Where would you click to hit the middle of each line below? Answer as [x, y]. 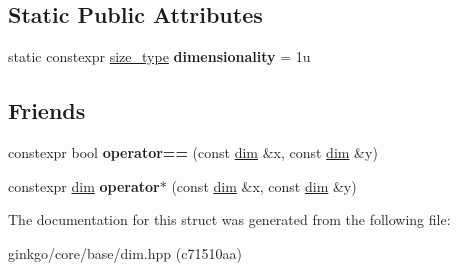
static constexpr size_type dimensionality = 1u [159, 56]
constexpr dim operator [84, 185]
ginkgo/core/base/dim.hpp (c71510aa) [125, 252]
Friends [47, 110]
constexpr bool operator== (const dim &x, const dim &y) [193, 152]
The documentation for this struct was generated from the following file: [229, 219]
